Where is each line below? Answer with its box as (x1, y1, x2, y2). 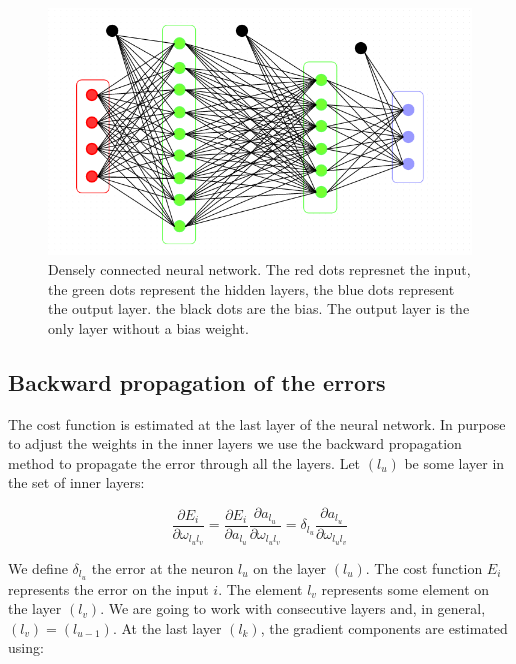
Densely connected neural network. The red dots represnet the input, (48, 259, 471, 280)
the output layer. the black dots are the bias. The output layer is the (48, 298, 470, 319)
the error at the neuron (91, 557, 234, 578)
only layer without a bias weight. (48, 317, 249, 338)
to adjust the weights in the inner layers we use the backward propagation (8, 433, 462, 454)
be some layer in (404, 452, 505, 473)
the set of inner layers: (8, 472, 145, 493)
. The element (218, 578, 303, 599)
